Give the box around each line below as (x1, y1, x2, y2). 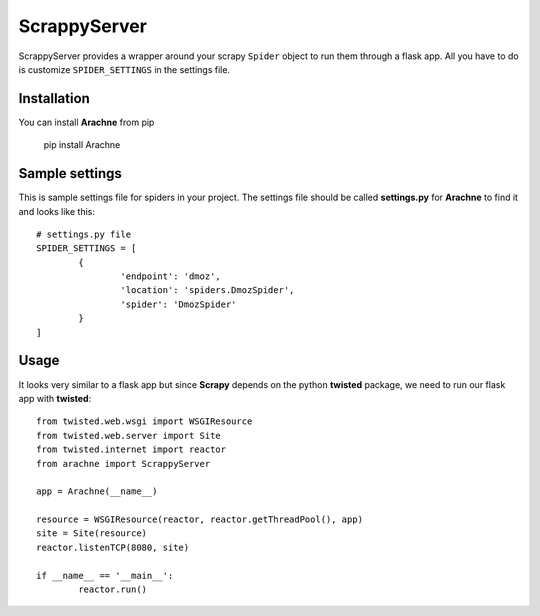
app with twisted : (18, 392, 92, 404)
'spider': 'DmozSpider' (120, 298, 237, 310)
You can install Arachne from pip (18, 116, 155, 128)
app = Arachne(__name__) (36, 486, 158, 497)
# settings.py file (36, 228, 132, 240)
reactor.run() (78, 584, 148, 595)
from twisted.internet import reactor (36, 444, 227, 455)
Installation (18, 90, 90, 107)
